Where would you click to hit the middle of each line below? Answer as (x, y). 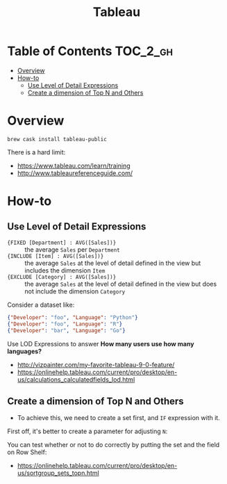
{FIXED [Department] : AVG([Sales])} (62, 243)
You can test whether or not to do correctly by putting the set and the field (113, 445)
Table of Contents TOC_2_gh (90, 51)
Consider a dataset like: (41, 305)
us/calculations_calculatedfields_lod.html (76, 379)
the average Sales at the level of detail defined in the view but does (121, 284)
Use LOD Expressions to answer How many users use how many (101, 344)
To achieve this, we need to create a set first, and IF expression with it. (118, 418)
